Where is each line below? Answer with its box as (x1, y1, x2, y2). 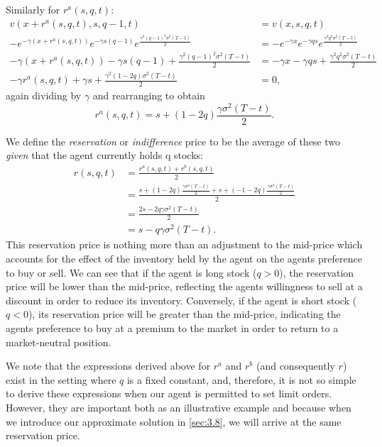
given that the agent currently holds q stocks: (6, 148, 203, 162)
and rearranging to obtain (92, 88, 205, 103)
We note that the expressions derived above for (6, 358, 211, 373)
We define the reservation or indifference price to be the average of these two (6, 133, 341, 148)
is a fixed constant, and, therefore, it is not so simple (126, 372, 356, 387)
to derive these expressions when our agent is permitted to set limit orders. (6, 386, 332, 401)
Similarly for (6, 2, 60, 16)
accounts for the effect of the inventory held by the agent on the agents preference (6, 251, 362, 266)
